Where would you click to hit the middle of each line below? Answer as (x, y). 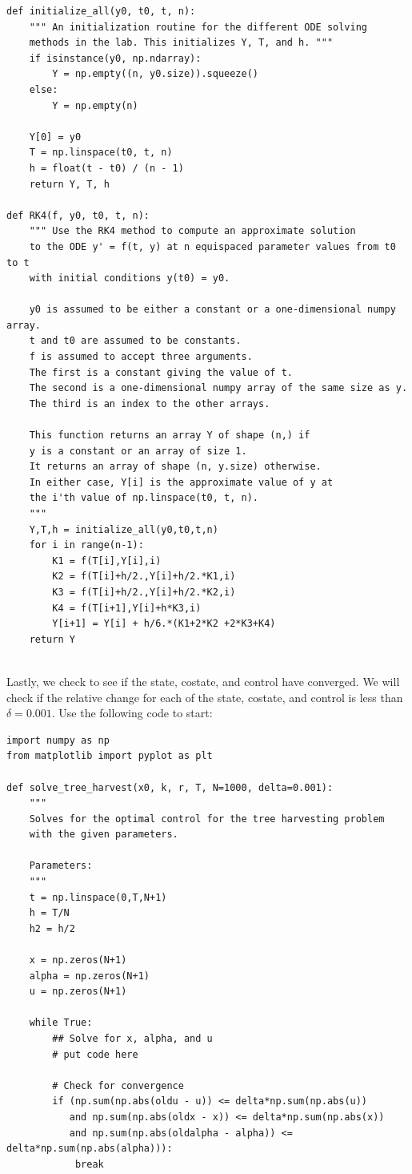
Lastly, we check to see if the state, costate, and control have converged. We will (203, 681)
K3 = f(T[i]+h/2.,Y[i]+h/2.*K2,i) (144, 592)
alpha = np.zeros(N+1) (89, 976)
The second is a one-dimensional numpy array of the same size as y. (218, 388)
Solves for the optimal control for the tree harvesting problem (207, 819)
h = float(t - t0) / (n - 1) (106, 168)
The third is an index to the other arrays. (150, 403)
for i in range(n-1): (86, 545)
